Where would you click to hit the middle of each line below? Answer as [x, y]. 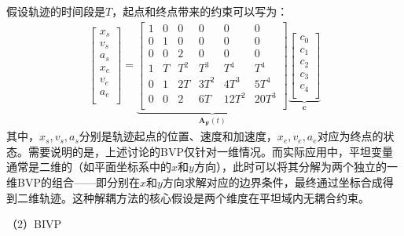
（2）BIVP [34, 224]
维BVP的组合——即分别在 [73, 182]
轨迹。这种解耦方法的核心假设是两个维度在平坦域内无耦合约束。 [204, 197]
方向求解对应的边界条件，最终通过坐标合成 [272, 182]
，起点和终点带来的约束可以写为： [200, 11]
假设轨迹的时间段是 [56, 11]
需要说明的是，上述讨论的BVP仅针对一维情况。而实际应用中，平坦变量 [210, 151]
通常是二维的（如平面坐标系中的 [89, 167]
